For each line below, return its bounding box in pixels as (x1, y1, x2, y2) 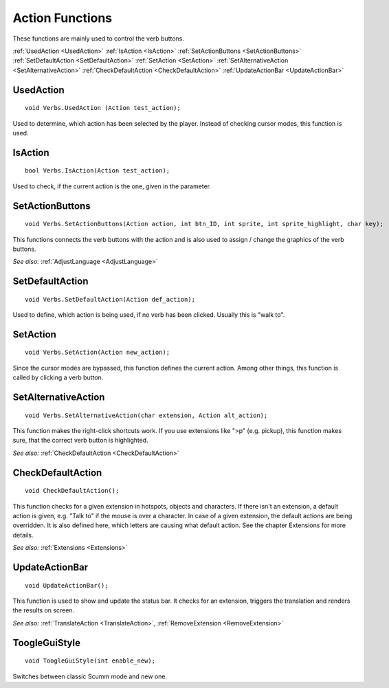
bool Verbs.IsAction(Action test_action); (25, 167, 170, 175)
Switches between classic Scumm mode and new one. (12, 672, 168, 680)
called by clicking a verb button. (12, 373, 104, 381)
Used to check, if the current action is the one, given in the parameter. (12, 182, 212, 190)
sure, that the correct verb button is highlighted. (12, 436, 148, 445)
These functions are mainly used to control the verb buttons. (12, 34, 185, 43)
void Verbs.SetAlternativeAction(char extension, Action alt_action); (25, 411, 268, 419)
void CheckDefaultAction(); (25, 487, 120, 495)
